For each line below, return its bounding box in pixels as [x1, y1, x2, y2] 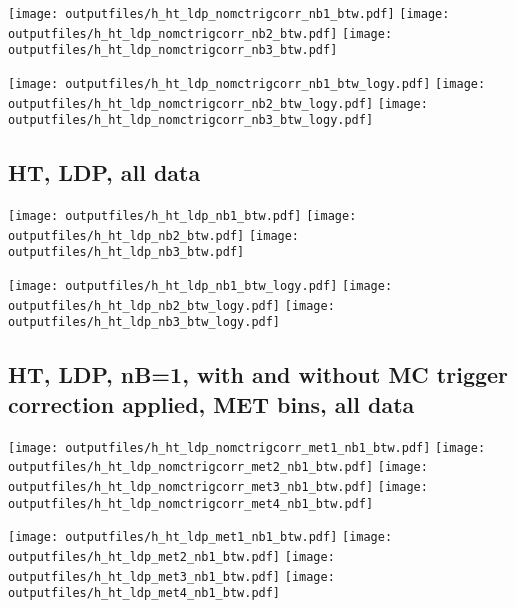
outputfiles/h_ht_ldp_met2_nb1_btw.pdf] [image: [8, 549, 335, 564]
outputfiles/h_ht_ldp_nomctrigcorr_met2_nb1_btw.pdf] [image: [8, 460, 428, 475]
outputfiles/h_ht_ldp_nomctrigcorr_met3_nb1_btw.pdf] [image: [8, 479, 428, 494]
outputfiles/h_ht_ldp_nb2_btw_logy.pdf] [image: [8, 298, 335, 313]
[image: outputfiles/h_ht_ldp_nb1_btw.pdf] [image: [8, 209, 357, 224]
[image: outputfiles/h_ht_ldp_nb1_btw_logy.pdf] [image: [8, 279, 393, 294]
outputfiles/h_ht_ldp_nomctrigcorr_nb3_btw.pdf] [8, 43, 338, 58]
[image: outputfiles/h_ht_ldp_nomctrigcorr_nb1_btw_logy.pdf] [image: [8, 76, 486, 91]
